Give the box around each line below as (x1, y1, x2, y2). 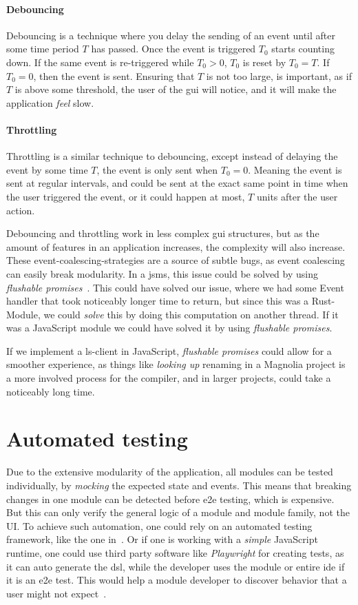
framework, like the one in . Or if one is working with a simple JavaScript (6, 532, 318, 546)
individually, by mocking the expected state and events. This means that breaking (6, 478, 352, 492)
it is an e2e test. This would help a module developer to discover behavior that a (6, 573, 347, 587)
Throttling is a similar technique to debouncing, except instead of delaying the (6, 149, 338, 163)
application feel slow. (6, 95, 94, 110)
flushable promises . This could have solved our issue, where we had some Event (6, 280, 344, 294)
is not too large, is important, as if (206, 68, 352, 83)
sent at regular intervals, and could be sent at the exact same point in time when (6, 176, 348, 190)
